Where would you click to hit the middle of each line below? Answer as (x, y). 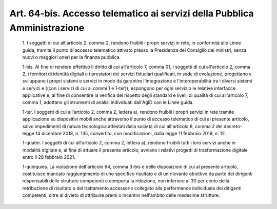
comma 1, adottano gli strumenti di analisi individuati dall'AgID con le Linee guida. (108, 102)
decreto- (233, 126)
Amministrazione (47, 28)
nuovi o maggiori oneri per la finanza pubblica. (72, 57)
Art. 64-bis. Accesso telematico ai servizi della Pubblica (132, 13)
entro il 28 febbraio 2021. (49, 157)
